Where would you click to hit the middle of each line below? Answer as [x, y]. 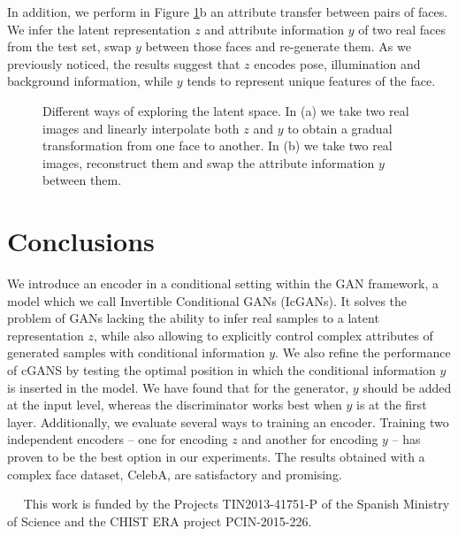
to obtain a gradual [340, 128]
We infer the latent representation [99, 29]
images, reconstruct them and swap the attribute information [209, 162]
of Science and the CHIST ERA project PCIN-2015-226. [160, 521]
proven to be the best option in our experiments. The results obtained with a [216, 456]
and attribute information [274, 29]
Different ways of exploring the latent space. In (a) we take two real [226, 110]
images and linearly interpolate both [141, 128]
